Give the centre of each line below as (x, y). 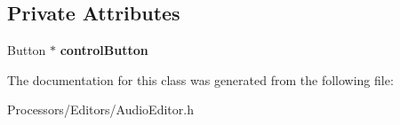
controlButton (104, 50)
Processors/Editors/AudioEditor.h (100, 109)
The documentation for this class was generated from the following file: (200, 79)
